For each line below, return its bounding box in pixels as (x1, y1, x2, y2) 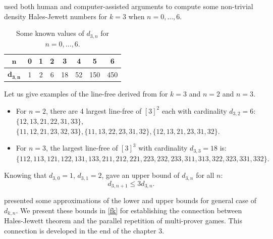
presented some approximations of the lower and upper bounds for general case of (4, 195, 256, 206)
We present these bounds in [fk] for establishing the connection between (20, 205, 242, 215)
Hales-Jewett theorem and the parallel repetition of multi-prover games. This (4, 215, 242, 226)
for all (196, 170, 214, 180)
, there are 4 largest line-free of (46, 105, 142, 116)
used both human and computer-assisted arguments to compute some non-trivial (4, 1, 253, 11)
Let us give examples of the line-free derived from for (4, 88, 168, 99)
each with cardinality (161, 105, 227, 116)
